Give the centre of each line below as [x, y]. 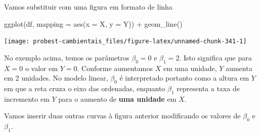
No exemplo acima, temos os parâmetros [67, 57]
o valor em [41, 68]
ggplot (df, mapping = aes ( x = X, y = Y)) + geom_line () [93, 23]
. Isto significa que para [215, 57]
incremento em [27, 98]
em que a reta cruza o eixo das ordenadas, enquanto [85, 88]
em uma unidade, [190, 68]
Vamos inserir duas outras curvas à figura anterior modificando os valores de [122, 116]
